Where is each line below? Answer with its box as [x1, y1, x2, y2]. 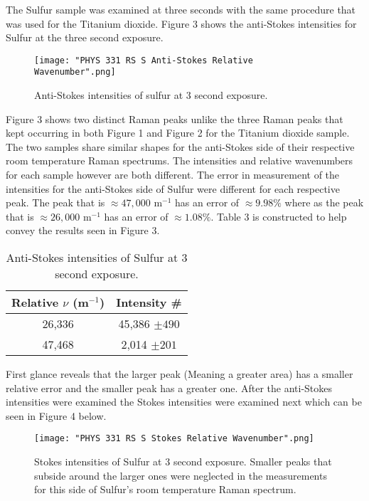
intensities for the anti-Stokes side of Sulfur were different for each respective [6, 181, 340, 196]
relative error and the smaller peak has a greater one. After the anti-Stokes [6, 380, 333, 395]
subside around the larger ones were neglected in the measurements [34, 468, 327, 482]
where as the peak [284, 195, 364, 210]
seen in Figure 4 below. [6, 408, 107, 423]
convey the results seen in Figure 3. [6, 223, 160, 238]
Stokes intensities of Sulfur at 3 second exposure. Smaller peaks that [34, 454, 332, 469]
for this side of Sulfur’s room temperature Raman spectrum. [34, 482, 296, 497]
